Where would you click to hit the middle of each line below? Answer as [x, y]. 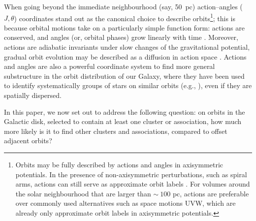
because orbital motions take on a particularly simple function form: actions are [124, 27]
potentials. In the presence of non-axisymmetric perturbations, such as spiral [131, 174]
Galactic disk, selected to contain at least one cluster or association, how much [123, 121]
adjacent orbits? [28, 141]
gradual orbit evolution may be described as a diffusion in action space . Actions [125, 56]
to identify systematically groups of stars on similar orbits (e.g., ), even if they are [128, 85]
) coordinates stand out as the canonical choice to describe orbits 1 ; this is [125, 17]
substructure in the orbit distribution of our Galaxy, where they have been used [124, 76]
